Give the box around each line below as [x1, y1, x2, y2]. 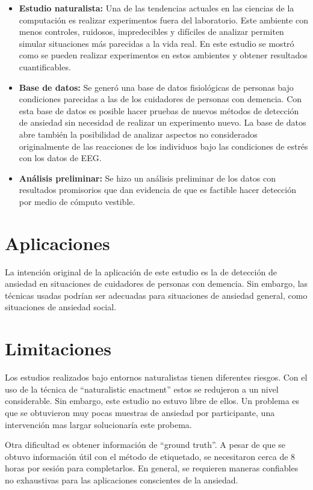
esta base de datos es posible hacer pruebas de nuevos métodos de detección [19, 104, 299, 117]
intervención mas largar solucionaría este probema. [5, 418, 192, 430]
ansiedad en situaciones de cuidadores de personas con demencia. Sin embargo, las [5, 277, 308, 290]
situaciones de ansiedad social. [5, 301, 117, 313]
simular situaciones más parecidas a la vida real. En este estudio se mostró [19, 37, 294, 49]
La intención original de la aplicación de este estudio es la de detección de [5, 265, 277, 278]
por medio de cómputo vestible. [19, 195, 135, 207]
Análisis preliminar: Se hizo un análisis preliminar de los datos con [19, 171, 276, 184]
